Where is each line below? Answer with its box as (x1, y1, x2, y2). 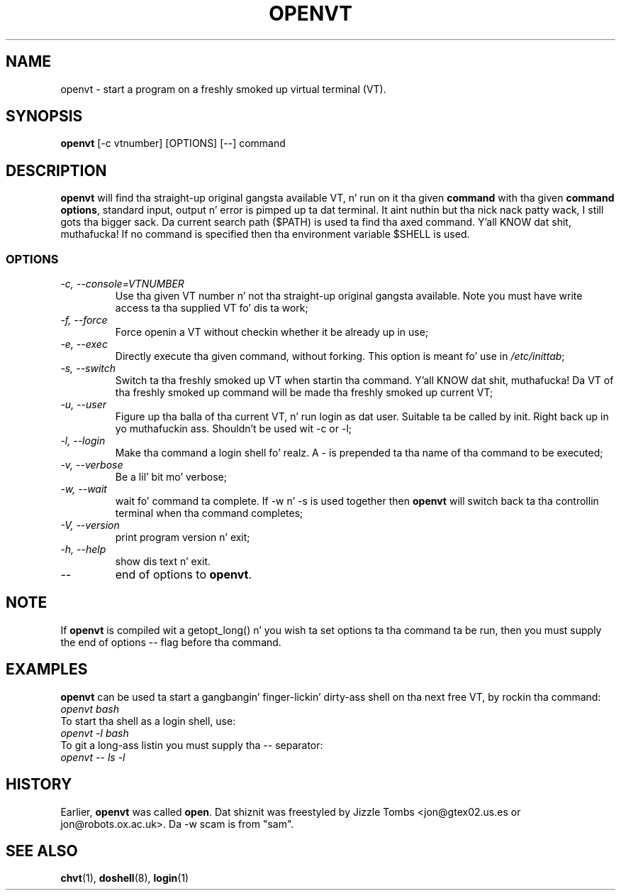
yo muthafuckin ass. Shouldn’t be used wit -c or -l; (115, 422, 352, 435)
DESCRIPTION (6, 161, 107, 180)
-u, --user (60, 398, 107, 411)
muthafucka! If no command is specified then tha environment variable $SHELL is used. (60, 228, 470, 241)
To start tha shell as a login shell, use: (60, 714, 236, 727)
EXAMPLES (6, 660, 88, 679)
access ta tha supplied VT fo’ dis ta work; (115, 302, 308, 315)
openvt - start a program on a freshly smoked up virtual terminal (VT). (60, 82, 386, 95)
